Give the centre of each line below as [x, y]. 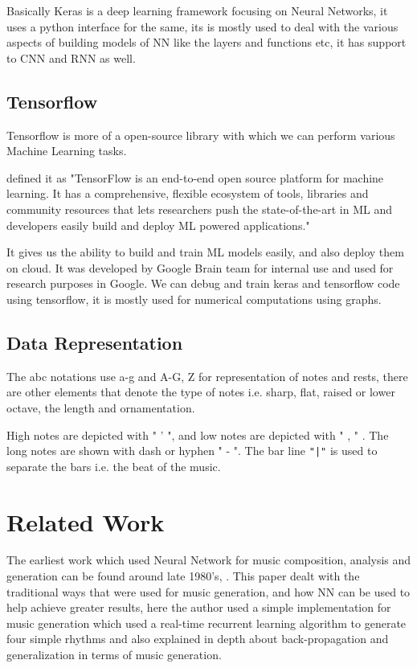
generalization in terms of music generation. [114, 655]
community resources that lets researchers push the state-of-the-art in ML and [200, 209]
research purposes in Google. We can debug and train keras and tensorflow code [203, 283]
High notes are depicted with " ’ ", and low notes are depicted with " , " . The [198, 434]
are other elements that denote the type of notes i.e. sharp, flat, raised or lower [201, 392]
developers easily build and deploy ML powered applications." [158, 225]
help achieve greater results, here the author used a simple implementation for [199, 607]
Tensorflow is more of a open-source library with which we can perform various [201, 135]
